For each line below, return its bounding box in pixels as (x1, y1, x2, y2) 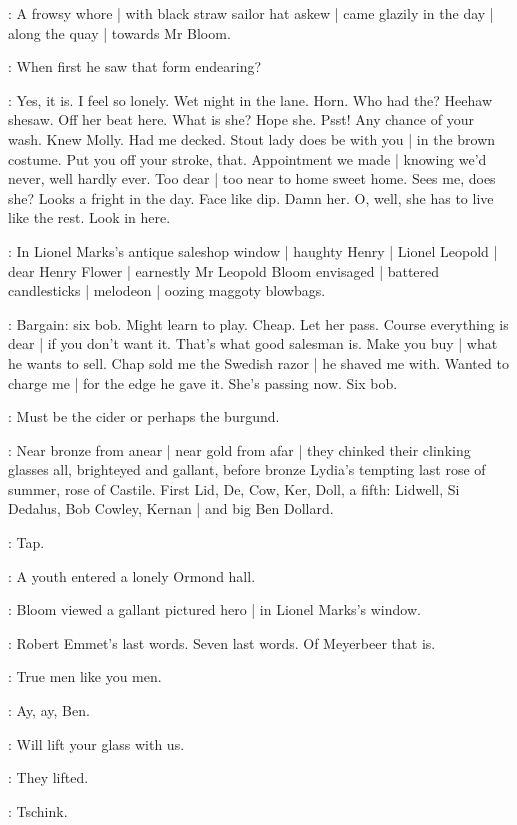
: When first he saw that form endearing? (8, 56, 262, 77)
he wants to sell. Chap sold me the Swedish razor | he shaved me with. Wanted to (8, 352, 509, 373)
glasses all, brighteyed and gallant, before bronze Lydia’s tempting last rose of (8, 459, 486, 480)
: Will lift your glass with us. (8, 733, 185, 754)
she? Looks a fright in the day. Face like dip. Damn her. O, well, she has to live (8, 187, 494, 208)
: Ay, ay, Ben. (8, 700, 90, 721)
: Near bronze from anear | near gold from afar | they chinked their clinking (8, 439, 471, 460)
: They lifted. (8, 767, 89, 788)
